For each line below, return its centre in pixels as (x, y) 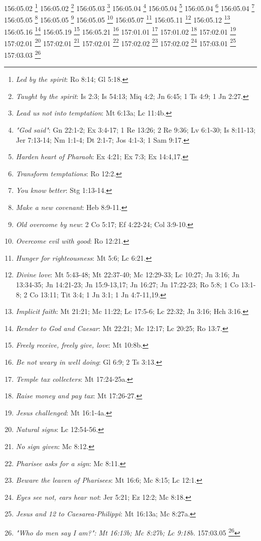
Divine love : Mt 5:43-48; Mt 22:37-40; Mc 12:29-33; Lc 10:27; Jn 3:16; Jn (127, 275)
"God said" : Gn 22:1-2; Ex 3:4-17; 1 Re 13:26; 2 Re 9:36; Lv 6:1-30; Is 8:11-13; (136, 130)
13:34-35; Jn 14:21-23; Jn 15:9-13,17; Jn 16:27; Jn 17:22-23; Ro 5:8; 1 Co (127, 284)
